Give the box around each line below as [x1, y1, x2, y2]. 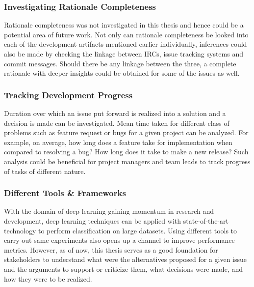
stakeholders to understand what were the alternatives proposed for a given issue [4, 254, 247, 264]
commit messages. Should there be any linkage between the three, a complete [4, 58, 236, 68]
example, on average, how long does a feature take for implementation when [4, 137, 232, 147]
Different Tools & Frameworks [4, 187, 126, 199]
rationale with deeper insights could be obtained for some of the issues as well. [4, 68, 240, 78]
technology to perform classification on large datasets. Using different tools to [4, 225, 237, 235]
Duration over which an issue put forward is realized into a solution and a [4, 108, 226, 118]
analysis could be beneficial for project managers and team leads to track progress [4, 156, 251, 166]
